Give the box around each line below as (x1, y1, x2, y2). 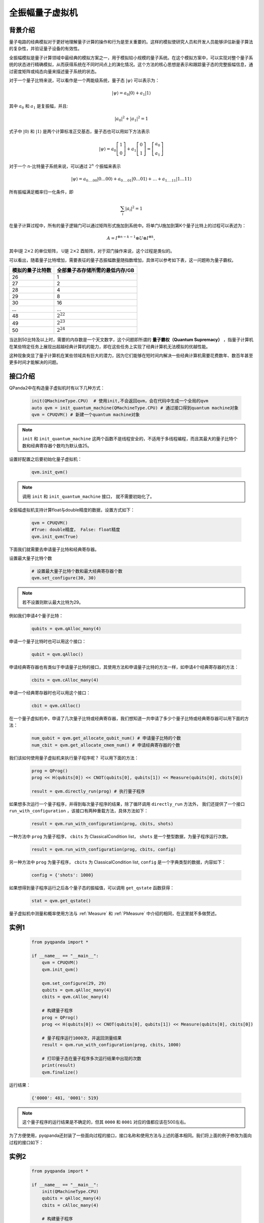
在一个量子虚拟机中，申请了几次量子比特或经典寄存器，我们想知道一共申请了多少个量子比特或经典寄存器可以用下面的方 (9, 716, 249, 722)
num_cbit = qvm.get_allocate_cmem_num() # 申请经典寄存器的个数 (31, 742, 180, 748)
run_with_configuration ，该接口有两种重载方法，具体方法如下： (9, 808, 149, 814)
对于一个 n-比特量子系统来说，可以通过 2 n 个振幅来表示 (9, 163, 121, 169)
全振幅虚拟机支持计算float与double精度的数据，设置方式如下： (9, 507, 135, 513)
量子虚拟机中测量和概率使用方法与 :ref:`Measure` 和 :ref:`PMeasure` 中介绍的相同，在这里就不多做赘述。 (9, 910, 220, 917)
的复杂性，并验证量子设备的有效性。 (9, 45, 82, 51)
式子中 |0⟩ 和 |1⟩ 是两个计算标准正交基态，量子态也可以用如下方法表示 (9, 129, 150, 135)
